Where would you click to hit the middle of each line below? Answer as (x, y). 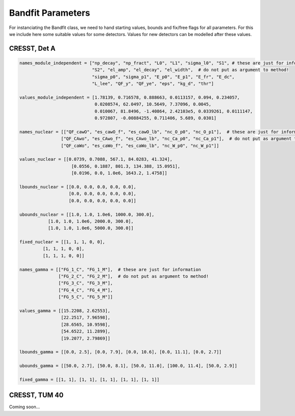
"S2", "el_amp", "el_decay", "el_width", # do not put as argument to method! (191, 70)
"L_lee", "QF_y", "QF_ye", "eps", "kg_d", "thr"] (153, 84)
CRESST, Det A (32, 48)
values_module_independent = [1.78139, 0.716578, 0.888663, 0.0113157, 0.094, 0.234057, (130, 97)
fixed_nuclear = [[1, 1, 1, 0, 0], (62, 242)
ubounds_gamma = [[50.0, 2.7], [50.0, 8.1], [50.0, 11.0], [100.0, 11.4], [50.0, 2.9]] (128, 366)
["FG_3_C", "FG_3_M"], (86, 283)
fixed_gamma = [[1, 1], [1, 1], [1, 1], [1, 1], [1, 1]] (89, 379)
